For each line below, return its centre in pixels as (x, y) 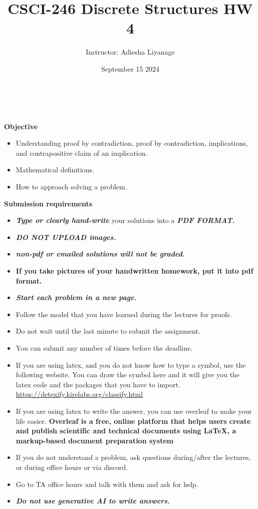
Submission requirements (48, 203)
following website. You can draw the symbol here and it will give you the (128, 374)
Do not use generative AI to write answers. (93, 501)
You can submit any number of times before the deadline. (104, 348)
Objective (21, 126)
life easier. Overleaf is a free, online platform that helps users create (133, 421)
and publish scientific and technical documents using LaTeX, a (126, 431)
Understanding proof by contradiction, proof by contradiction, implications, (132, 143)
